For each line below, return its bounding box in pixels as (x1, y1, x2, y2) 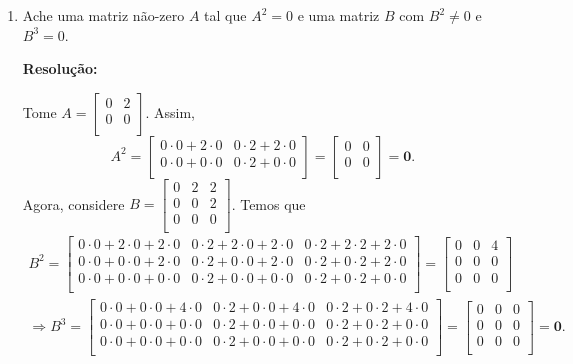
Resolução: (22, 58, 98, 79)
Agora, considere (22, 193, 125, 214)
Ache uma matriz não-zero (22, 5, 185, 25)
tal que (204, 5, 247, 25)
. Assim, (145, 101, 196, 122)
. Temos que (231, 193, 306, 214)
